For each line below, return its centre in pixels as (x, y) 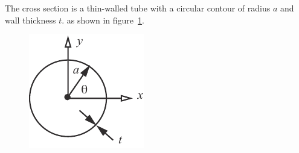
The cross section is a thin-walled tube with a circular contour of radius (138, 8)
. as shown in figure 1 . (103, 20)
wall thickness (31, 20)
